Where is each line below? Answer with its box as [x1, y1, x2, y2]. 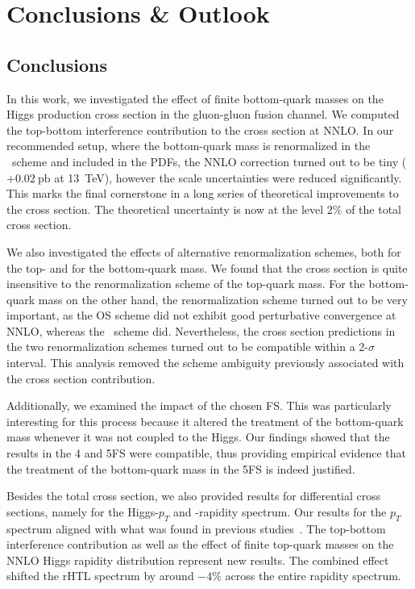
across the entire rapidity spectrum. [225, 567, 401, 584]
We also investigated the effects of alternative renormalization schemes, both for [6, 243, 401, 260]
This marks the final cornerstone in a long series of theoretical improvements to [6, 185, 399, 202]
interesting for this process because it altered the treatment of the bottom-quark [6, 412, 404, 429]
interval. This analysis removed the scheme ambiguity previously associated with [6, 354, 405, 371]
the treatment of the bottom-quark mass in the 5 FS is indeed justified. [6, 460, 355, 477]
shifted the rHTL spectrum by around [6, 567, 194, 584]
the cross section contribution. [6, 370, 156, 386]
